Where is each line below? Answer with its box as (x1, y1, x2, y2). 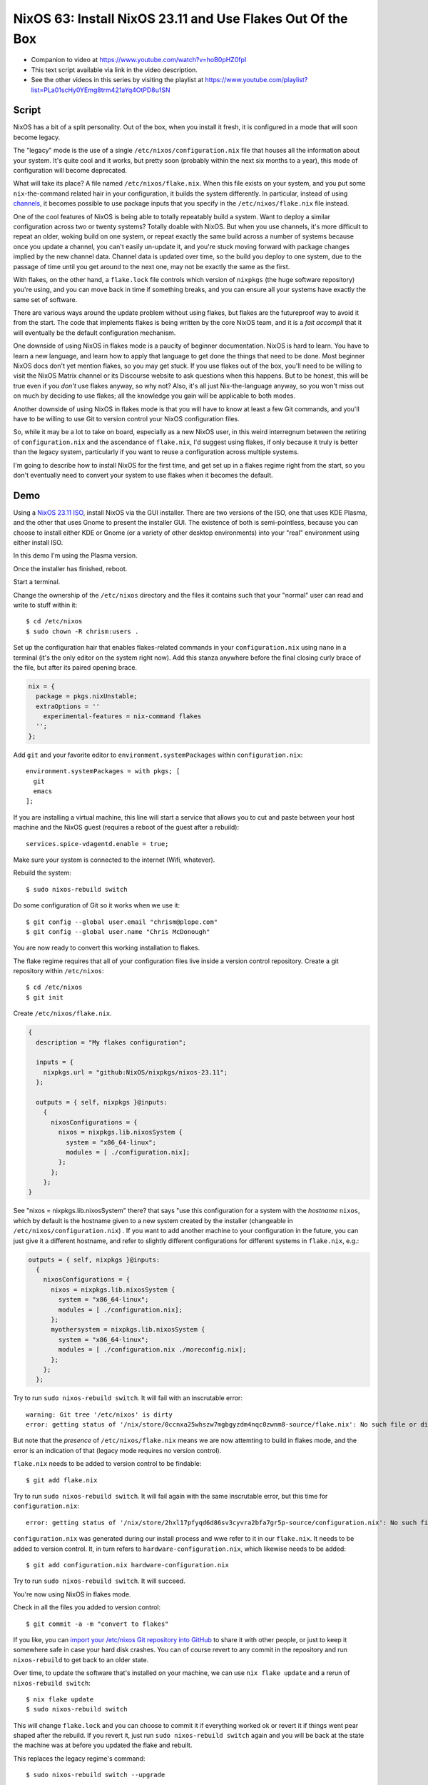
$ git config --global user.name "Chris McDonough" (26, 927, 210, 935)
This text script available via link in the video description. (31, 65, 198, 74)
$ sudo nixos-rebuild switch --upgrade (26, 1771, 165, 1779)
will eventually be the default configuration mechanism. (13, 328, 176, 337)
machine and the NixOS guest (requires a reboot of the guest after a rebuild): (13, 823, 239, 832)
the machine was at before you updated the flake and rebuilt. (13, 1741, 193, 1749)
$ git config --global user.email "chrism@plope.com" (26, 917, 218, 926)
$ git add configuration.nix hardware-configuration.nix (26, 1561, 230, 1569)
